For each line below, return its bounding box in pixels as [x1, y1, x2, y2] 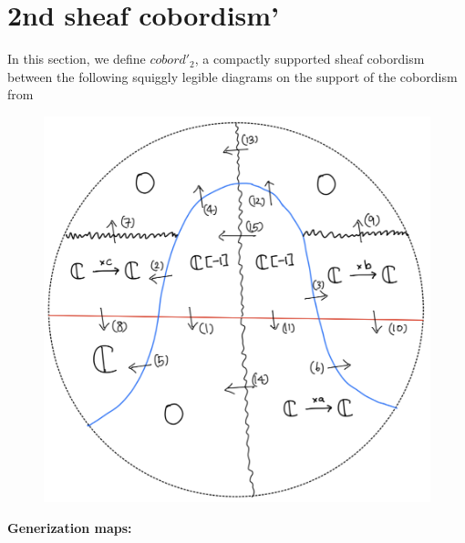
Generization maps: [7, 518, 132, 538]
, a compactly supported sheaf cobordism [194, 49, 425, 68]
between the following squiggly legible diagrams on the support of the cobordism [7, 67, 458, 86]
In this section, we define [7, 49, 146, 68]
